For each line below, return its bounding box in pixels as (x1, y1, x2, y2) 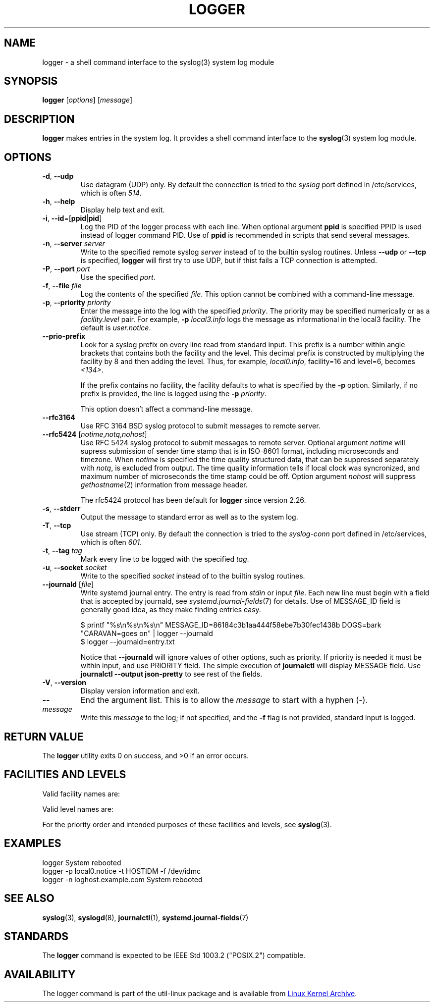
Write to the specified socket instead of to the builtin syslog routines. (80, 572, 305, 581)
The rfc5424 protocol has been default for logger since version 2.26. (80, 496, 306, 505)
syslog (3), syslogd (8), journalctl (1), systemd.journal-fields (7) (42, 913, 249, 922)
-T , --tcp (42, 521, 71, 530)
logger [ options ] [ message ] (42, 96, 133, 105)
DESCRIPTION (4, 112, 75, 125)
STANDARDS (4, 930, 69, 943)
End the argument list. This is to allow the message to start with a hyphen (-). (80, 695, 368, 705)
